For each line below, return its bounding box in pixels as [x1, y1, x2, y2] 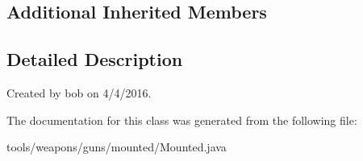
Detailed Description [6, 47, 183, 72]
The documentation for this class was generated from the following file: [6, 111, 357, 128]
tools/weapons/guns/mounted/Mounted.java [6, 138, 227, 155]
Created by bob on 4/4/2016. [6, 84, 152, 101]
